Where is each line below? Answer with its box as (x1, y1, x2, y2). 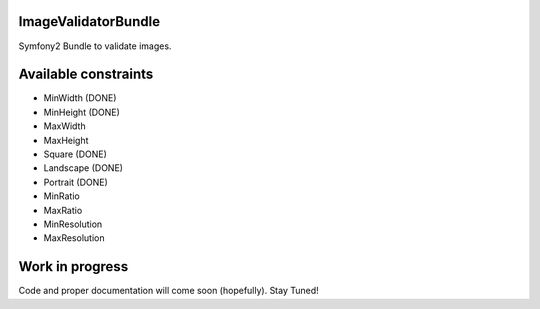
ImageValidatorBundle (18, 13, 160, 30)
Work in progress (18, 258, 129, 275)
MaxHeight (43, 134, 89, 146)
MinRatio (43, 190, 80, 202)
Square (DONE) (43, 148, 107, 160)
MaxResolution (43, 232, 105, 244)
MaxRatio (43, 204, 83, 216)
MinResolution (43, 218, 103, 230)
